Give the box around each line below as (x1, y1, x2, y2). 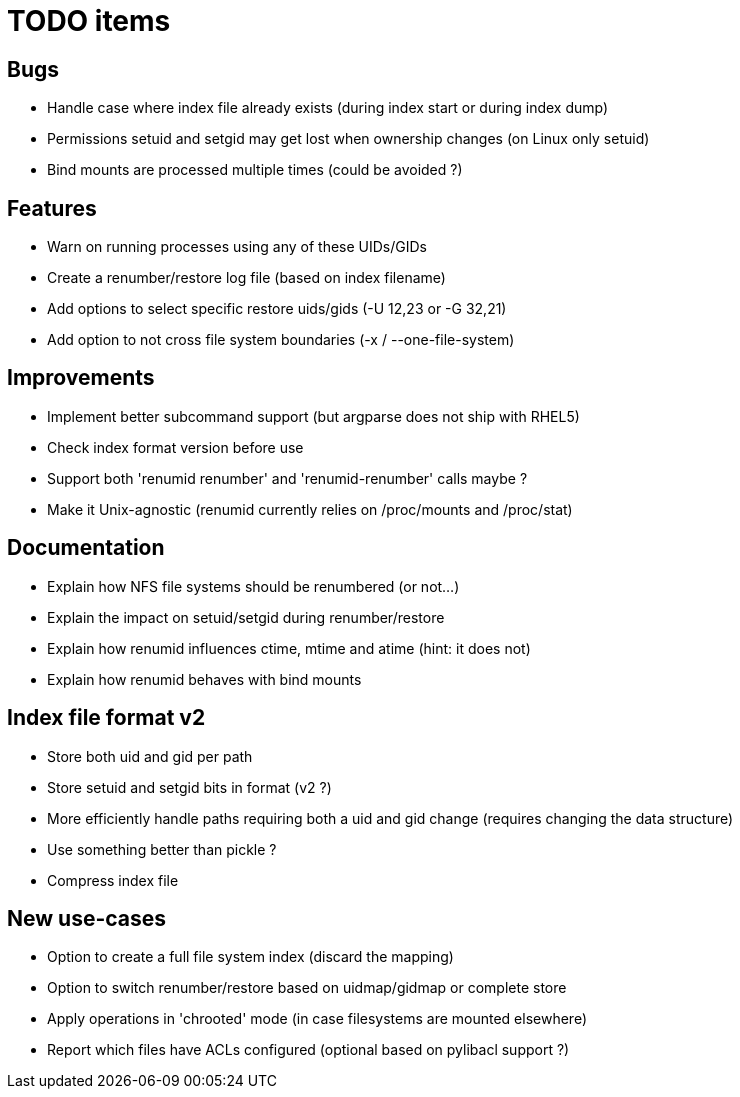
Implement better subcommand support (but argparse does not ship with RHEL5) (47, 407, 580, 425)
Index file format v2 (7, 705, 206, 731)
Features (7, 195, 97, 221)
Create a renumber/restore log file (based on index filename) (47, 269, 446, 287)
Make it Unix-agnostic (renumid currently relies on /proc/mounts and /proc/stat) (47, 500, 573, 518)
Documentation (7, 535, 165, 561)
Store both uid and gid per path (47, 747, 253, 765)
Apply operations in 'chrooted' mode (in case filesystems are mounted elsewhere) (47, 1010, 588, 1028)
